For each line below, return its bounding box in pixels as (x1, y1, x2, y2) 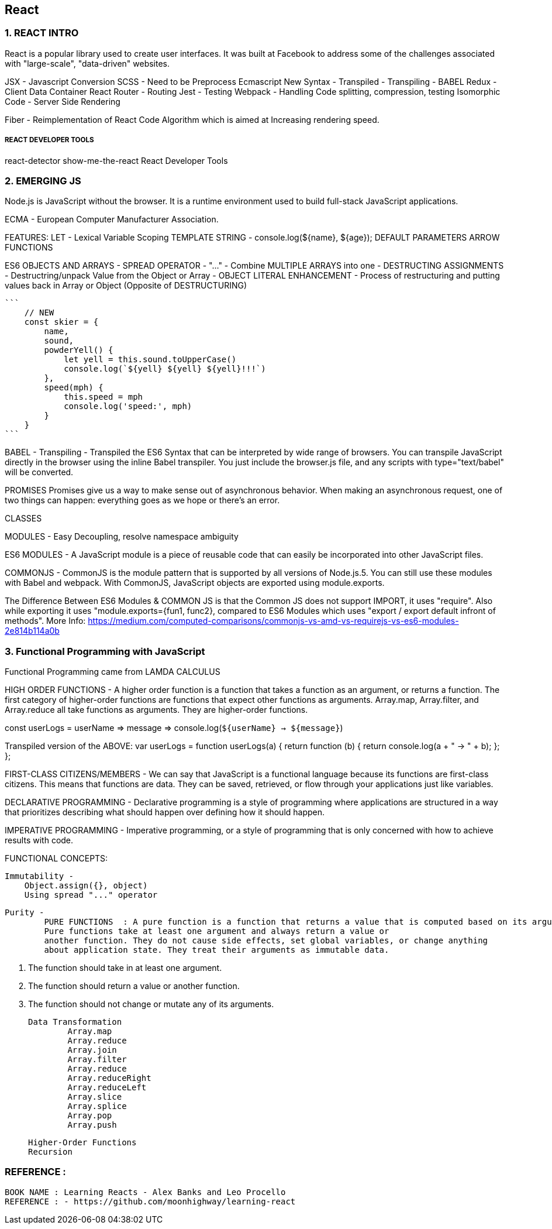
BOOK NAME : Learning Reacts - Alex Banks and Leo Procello (5, 1187, 286, 1197)
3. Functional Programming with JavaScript (5, 645, 205, 657)
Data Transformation (28, 1017, 122, 1027)
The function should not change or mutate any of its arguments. (28, 999, 274, 1010)
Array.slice (67, 1092, 122, 1102)
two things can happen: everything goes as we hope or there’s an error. (5, 495, 280, 506)
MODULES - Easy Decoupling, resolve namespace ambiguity (5, 531, 239, 542)
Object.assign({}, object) (24, 881, 148, 891)
